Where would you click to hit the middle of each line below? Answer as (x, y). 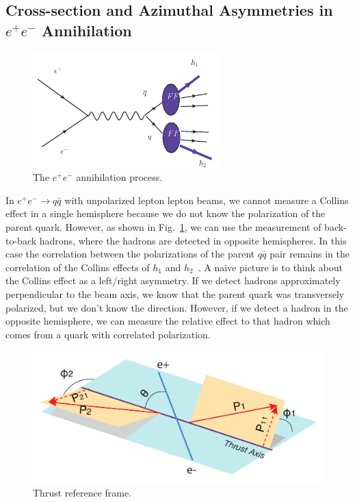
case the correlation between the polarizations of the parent (130, 254)
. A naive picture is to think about (271, 267)
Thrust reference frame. (82, 493)
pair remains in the (310, 254)
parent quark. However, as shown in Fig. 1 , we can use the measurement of (163, 226)
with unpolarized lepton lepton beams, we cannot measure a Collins (207, 200)
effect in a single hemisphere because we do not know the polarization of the (166, 213)
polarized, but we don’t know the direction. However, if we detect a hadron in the (177, 307)
